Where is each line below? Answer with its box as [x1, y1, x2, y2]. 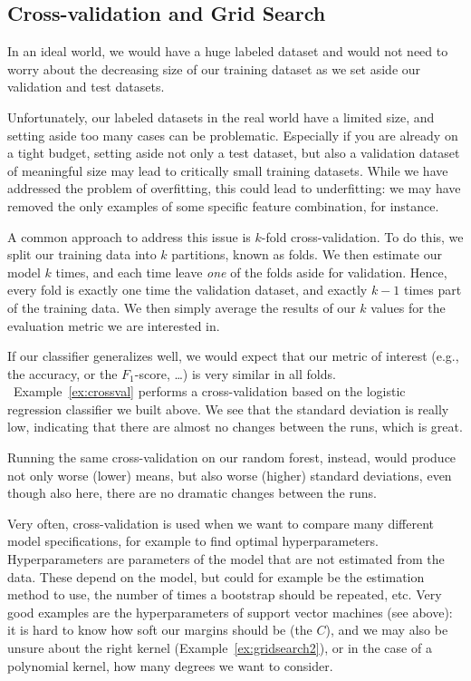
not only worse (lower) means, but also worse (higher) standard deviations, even [7, 465, 452, 484]
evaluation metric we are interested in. [7, 316, 220, 335]
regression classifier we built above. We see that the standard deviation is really [7, 399, 449, 418]
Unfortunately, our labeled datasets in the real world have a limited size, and [7, 107, 435, 126]
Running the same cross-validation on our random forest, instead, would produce [7, 448, 457, 467]
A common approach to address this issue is [7, 227, 251, 246]
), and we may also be [325, 620, 448, 639]
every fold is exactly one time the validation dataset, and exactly [7, 280, 368, 299]
